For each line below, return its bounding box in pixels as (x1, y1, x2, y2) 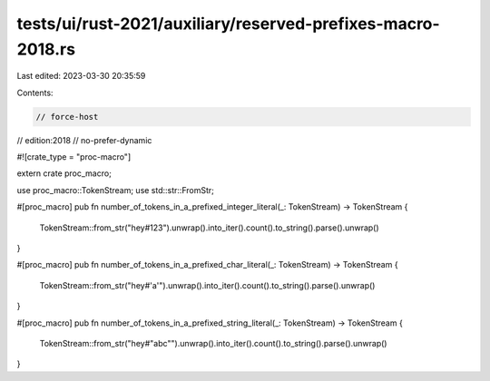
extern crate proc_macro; (16, 168, 113, 179)
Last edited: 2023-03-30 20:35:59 (16, 71, 146, 82)
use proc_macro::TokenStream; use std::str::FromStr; (16, 184, 215, 195)
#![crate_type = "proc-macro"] (16, 151, 132, 162)
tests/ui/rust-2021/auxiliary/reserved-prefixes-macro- (16, 14, 440, 34)
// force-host (35, 112, 99, 122)
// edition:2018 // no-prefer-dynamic (16, 134, 152, 145)
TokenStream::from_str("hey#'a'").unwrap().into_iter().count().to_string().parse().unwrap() (39, 279, 376, 290)
